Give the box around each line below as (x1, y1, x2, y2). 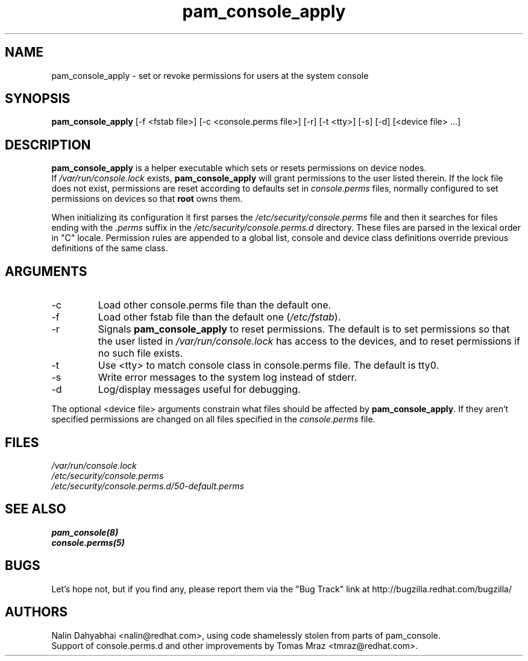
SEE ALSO (5, 501, 66, 517)
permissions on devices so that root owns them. (51, 193, 243, 204)
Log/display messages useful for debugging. (98, 383, 301, 396)
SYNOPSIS (5, 91, 71, 107)
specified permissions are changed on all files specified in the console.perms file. (51, 414, 376, 425)
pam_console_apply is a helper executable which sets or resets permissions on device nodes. (51, 163, 427, 174)
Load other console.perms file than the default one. (98, 299, 332, 312)
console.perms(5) (51, 537, 125, 548)
